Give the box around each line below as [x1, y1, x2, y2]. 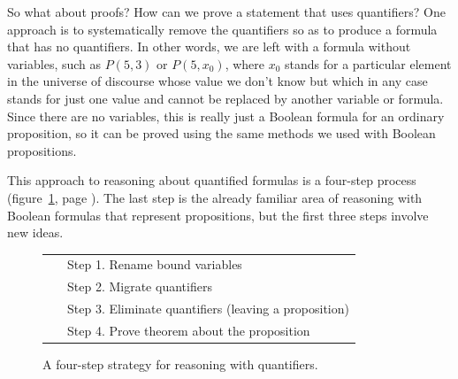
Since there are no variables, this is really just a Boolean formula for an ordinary [7, 106, 445, 125]
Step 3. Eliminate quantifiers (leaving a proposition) [67, 299, 349, 318]
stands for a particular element [285, 54, 452, 73]
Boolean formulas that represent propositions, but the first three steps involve [7, 205, 429, 224]
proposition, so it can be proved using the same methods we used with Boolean [7, 124, 436, 143]
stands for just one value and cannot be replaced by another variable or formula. [7, 89, 444, 107]
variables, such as [7, 54, 102, 73]
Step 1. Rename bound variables [67, 255, 242, 274]
